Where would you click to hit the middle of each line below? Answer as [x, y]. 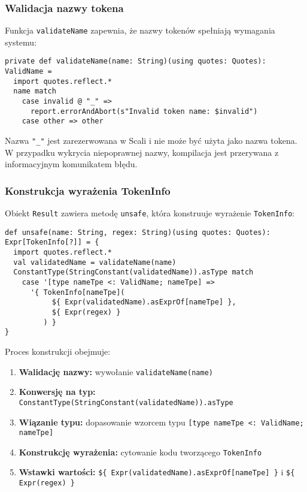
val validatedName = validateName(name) [95, 262]
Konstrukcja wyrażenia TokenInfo [88, 190]
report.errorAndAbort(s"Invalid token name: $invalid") [144, 111]
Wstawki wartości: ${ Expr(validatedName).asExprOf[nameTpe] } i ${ [157, 472]
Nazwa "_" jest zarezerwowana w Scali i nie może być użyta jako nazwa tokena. [151, 141]
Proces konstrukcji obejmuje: [58, 351]
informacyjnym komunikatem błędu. [71, 164]
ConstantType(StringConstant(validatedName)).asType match [133, 272]
